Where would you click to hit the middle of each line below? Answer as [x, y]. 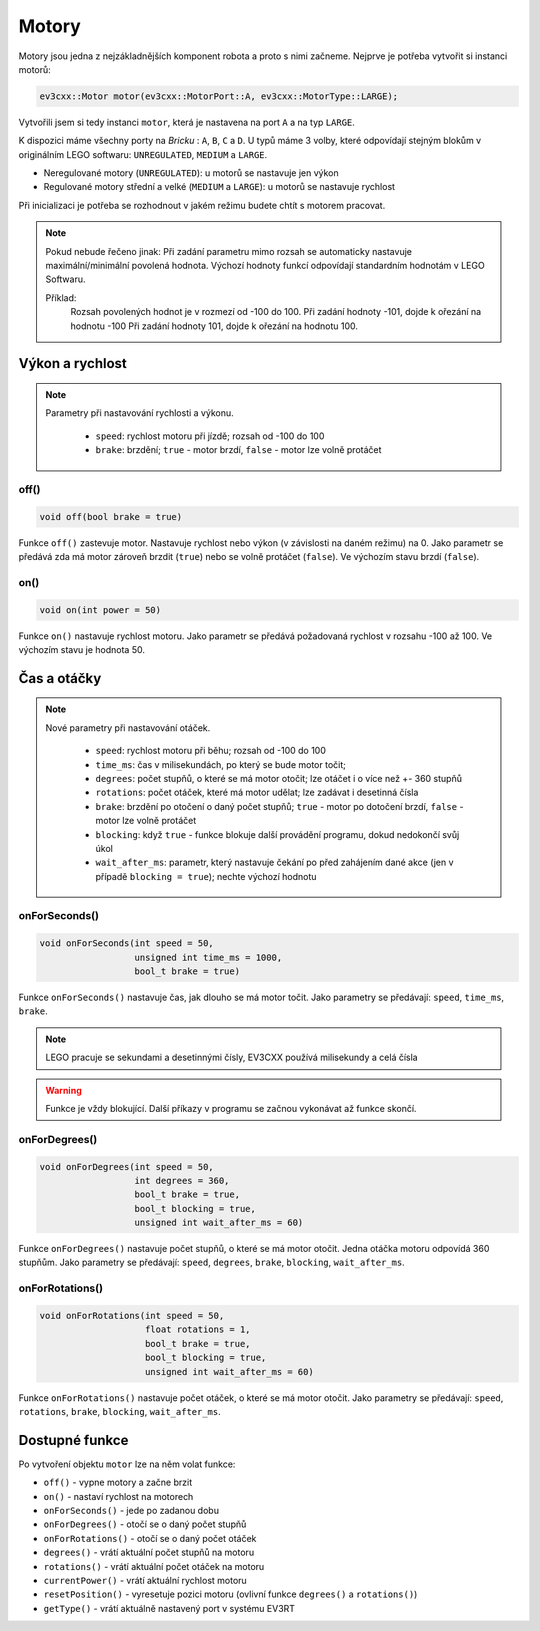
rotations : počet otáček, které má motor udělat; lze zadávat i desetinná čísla [257, 792]
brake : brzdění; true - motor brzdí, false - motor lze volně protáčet [238, 450]
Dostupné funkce [73, 1440]
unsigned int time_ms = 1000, [208, 957]
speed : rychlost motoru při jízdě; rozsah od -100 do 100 [210, 436]
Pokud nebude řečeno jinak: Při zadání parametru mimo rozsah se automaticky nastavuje [228, 251]
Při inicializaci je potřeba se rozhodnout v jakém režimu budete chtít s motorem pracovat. [202, 205]
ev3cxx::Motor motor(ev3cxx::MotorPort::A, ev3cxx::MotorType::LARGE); [219, 96]
